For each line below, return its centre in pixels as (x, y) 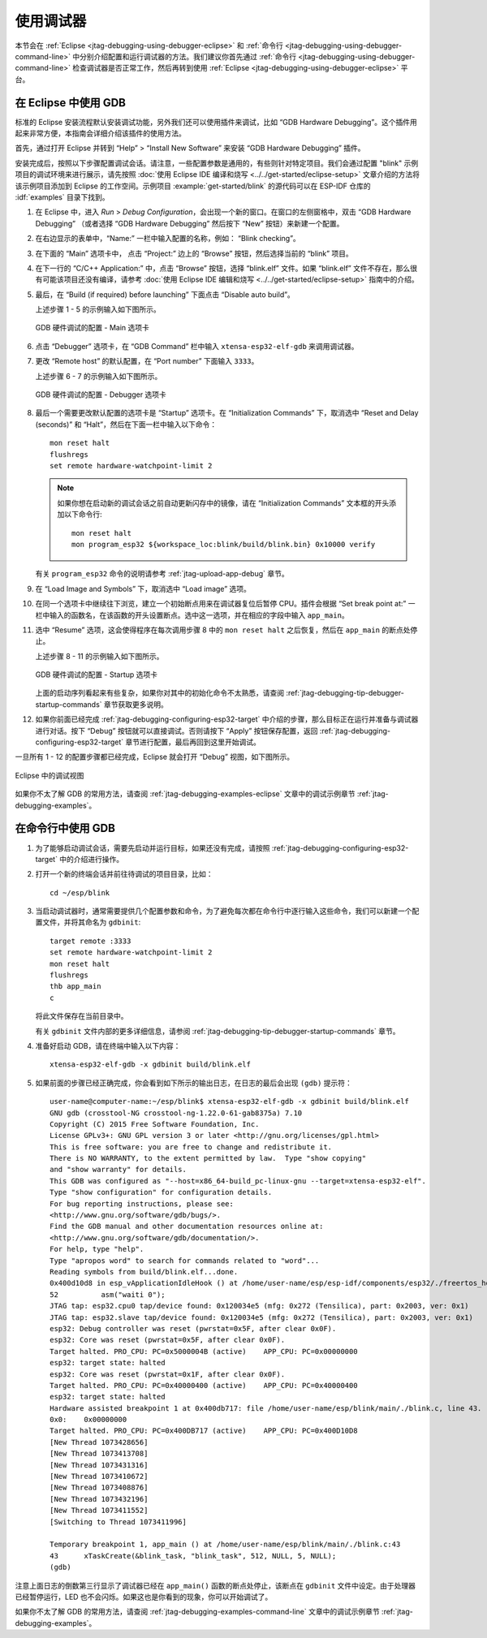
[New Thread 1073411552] (99, 1511)
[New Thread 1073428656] (99, 1442)
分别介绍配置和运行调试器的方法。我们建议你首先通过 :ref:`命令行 (187, 56)
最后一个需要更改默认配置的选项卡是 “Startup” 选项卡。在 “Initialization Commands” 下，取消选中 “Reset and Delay (227, 413)
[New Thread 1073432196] (99, 1499)
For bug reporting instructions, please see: (142, 1204)
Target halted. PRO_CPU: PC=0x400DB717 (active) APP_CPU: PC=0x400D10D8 (204, 1431)
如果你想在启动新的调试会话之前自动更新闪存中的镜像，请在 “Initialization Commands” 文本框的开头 (223, 502)
